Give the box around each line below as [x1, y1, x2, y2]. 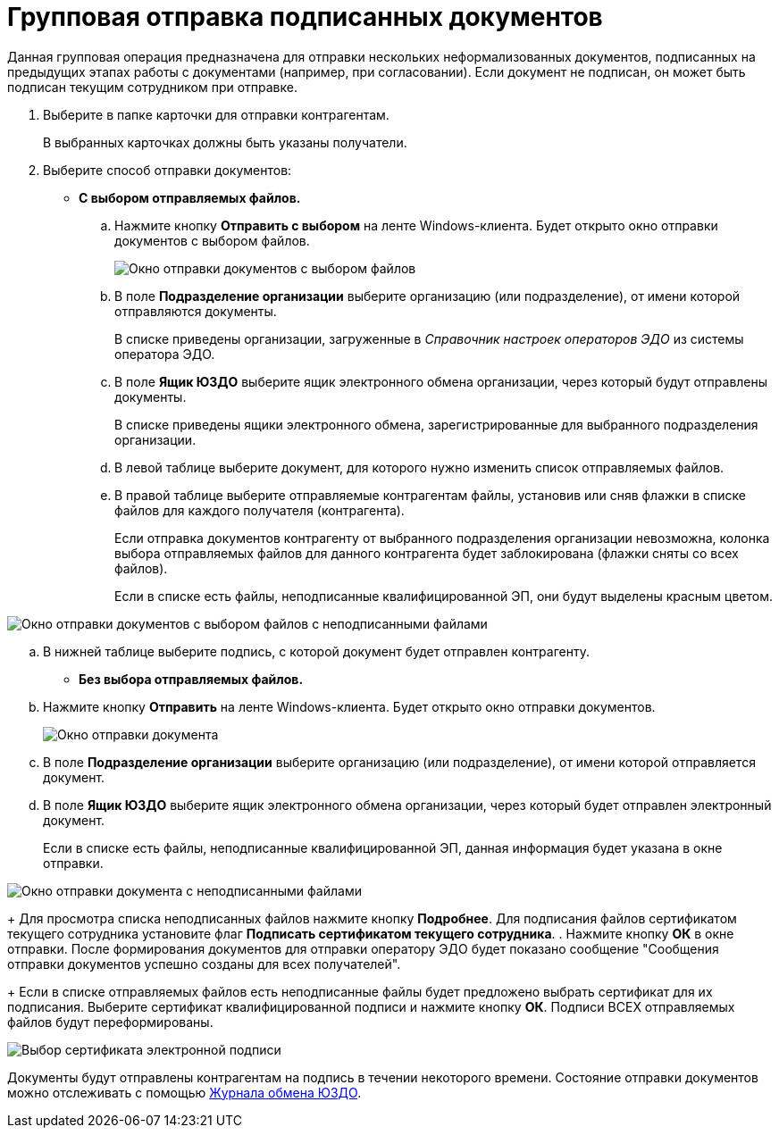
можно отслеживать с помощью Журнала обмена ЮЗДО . [7, 1084, 362, 1100]
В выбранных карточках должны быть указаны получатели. [43, 134, 407, 150]
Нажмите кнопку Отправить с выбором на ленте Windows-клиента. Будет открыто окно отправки [114, 217, 718, 233]
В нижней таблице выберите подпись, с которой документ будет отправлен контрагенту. [43, 643, 590, 659]
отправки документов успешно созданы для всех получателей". [7, 956, 401, 972]
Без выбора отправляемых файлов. [79, 671, 304, 687]
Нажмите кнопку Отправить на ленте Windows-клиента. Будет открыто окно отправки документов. [43, 698, 656, 714]
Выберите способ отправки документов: [43, 162, 292, 178]
